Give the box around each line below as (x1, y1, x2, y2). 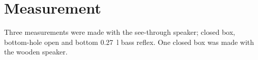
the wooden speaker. (4, 46, 68, 57)
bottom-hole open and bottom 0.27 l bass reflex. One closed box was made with (4, 36, 254, 47)
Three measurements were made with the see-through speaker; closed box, (4, 27, 235, 37)
